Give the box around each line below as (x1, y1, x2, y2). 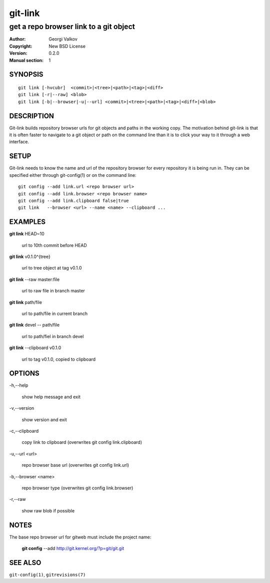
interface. (9, 139, 29, 145)
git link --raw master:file (9, 276, 60, 282)
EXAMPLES (9, 218, 46, 226)
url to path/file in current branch (21, 311, 88, 317)
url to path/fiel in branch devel (21, 333, 84, 339)
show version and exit (21, 416, 67, 423)
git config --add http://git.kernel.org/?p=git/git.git (21, 545, 124, 551)
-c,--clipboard (9, 428, 39, 434)
